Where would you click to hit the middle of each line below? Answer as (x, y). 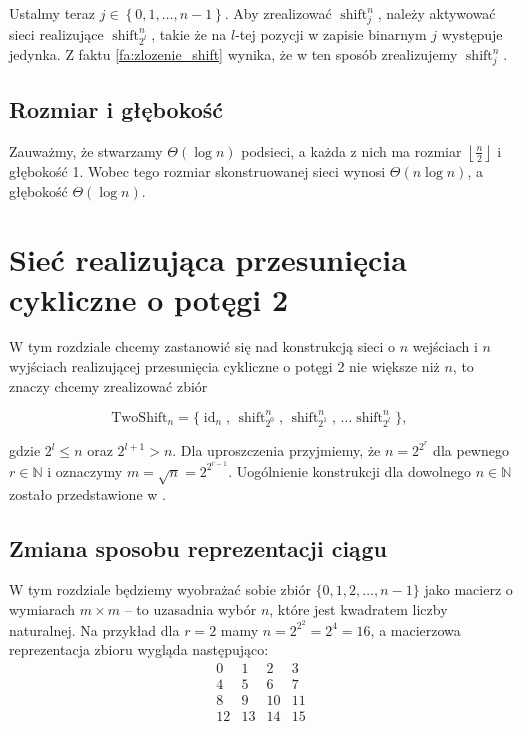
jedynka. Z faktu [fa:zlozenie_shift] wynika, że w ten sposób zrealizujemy (233, 54)
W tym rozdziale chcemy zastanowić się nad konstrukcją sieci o (202, 346)
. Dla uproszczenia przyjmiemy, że (276, 450)
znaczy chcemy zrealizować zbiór (108, 385)
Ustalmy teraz (52, 13)
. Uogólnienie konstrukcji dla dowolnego (349, 470)
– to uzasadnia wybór (190, 608)
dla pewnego (471, 450)
